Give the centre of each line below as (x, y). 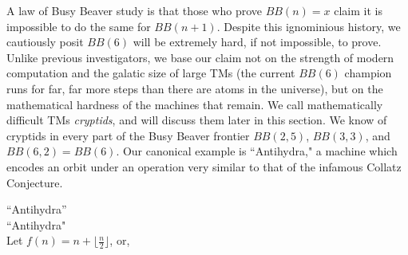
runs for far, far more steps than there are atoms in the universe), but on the (195, 88)
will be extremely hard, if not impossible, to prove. (257, 42)
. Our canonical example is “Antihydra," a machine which (257, 151)
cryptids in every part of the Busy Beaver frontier (128, 135)
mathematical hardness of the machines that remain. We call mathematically (195, 104)
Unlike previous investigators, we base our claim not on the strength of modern (200, 57)
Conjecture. (35, 182)
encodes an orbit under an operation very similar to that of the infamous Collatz (204, 166)
